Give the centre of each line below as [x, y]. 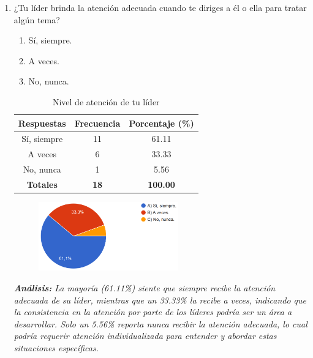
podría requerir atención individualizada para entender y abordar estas [145, 336]
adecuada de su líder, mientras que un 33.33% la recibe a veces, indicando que [160, 300]
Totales [42, 184]
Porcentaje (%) [161, 123]
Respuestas [42, 123]
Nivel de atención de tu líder [106, 101]
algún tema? [37, 19]
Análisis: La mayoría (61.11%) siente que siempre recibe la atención [145, 287]
